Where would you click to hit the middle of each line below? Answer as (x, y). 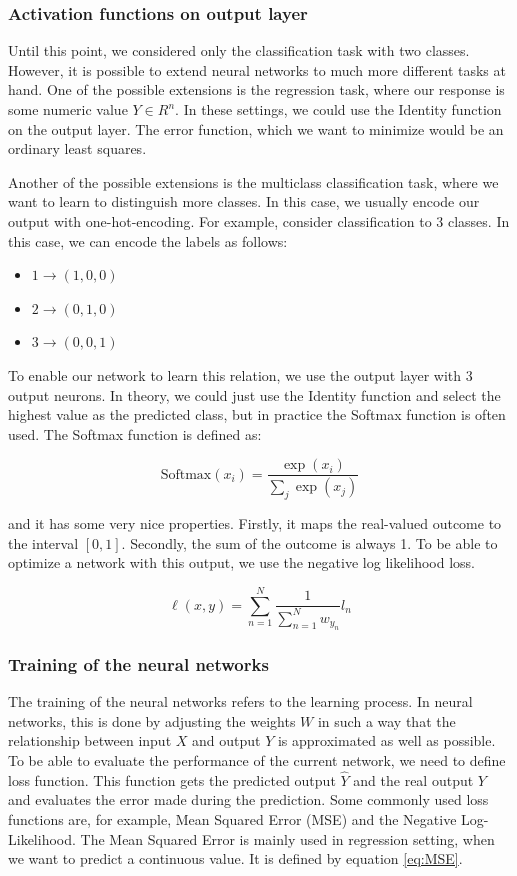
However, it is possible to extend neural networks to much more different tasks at (257, 69)
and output (226, 740)
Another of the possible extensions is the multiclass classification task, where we (253, 181)
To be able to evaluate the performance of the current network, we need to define (257, 759)
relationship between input (90, 740)
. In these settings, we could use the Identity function (338, 109)
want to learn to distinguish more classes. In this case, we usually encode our (244, 201)
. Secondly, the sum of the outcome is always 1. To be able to (309, 542)
